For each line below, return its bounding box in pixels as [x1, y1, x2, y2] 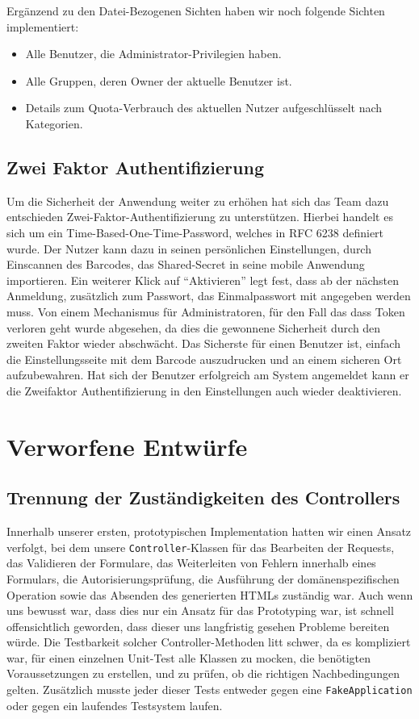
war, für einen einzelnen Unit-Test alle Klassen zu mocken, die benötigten [6, 649, 371, 666]
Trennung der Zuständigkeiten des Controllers [6, 485, 400, 510]
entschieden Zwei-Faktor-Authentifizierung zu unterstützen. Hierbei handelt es [6, 208, 393, 225]
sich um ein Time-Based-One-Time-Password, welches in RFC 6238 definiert [6, 224, 384, 240]
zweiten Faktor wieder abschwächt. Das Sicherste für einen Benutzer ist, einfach [6, 335, 400, 352]
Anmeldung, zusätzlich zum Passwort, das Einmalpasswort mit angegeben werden [6, 287, 411, 304]
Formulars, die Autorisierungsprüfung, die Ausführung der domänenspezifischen [6, 570, 400, 587]
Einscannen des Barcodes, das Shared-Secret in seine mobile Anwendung [6, 256, 365, 273]
